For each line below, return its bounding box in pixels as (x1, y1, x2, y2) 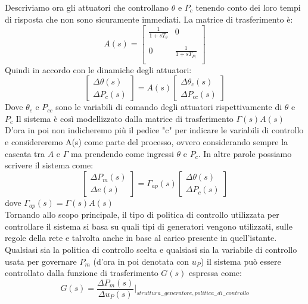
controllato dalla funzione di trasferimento (5, 267, 158, 279)
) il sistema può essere (200, 255, 281, 267)
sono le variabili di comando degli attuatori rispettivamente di (55, 101, 282, 113)
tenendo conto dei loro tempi (195, 1, 301, 13)
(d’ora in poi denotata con (93, 255, 189, 267)
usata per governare (5, 255, 77, 267)
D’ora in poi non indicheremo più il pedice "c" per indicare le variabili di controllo (5, 124, 304, 136)
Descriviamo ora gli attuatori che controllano (5, 1, 169, 13)
